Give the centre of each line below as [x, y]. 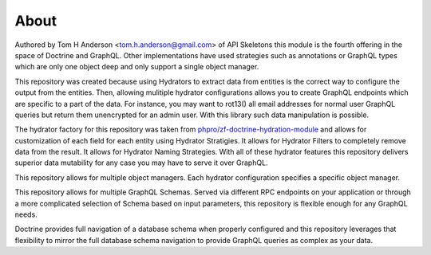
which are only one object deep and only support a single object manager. [137, 67]
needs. [26, 214]
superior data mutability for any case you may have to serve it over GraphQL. [141, 163]
